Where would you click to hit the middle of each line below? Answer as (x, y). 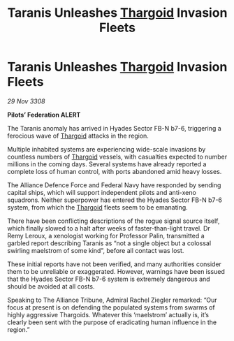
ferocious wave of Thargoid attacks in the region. (78, 136)
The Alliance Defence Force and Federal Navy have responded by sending (114, 185)
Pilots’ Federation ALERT (44, 115)
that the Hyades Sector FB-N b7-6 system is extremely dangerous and (109, 279)
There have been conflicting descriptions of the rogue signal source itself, (114, 221)
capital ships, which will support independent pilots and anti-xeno (102, 192)
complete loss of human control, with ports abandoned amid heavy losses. (115, 171)
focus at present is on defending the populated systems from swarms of (111, 307)
